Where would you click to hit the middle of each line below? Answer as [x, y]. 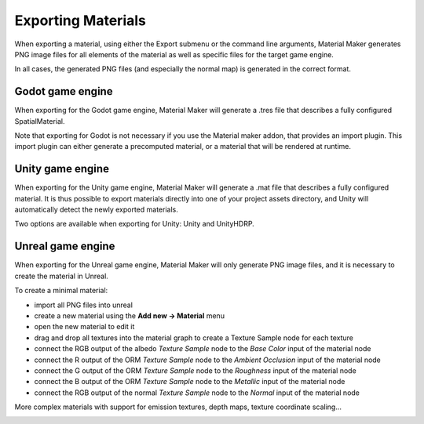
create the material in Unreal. [62, 276]
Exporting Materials [80, 20]
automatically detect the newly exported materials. [96, 210]
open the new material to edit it [84, 327]
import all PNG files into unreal [84, 305]
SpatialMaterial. [40, 121]
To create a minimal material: [61, 291]
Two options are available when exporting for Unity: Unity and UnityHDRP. [134, 224]
